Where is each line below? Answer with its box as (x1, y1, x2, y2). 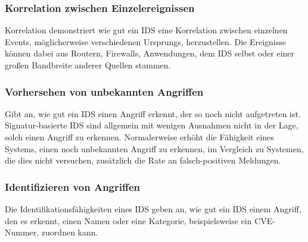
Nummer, (5, 226, 39, 238)
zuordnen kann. (41, 226, 98, 238)
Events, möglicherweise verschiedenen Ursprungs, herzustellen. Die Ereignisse (5, 35, 286, 48)
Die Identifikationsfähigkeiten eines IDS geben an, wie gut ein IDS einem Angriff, (5, 203, 301, 215)
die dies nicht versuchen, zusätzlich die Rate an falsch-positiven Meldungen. (5, 154, 281, 166)
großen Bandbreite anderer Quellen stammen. (5, 59, 171, 71)
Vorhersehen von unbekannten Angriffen (5, 84, 204, 99)
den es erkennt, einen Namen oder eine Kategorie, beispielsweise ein (5, 214, 252, 227)
